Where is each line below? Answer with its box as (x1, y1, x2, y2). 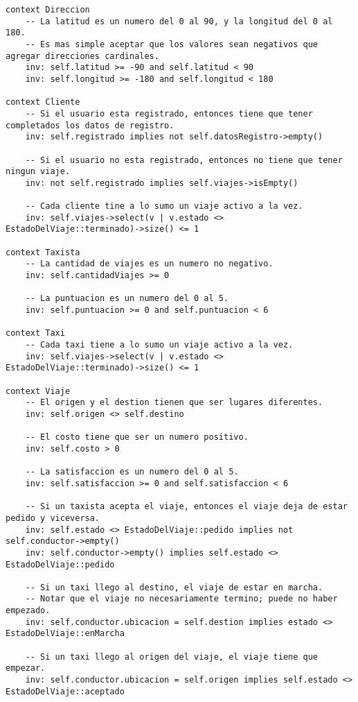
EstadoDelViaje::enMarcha (6, 628, 125, 639)
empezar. (6, 663, 46, 674)
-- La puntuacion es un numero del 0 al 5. (25, 293, 229, 304)
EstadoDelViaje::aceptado (6, 686, 125, 696)
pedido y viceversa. (6, 513, 100, 523)
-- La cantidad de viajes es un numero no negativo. (25, 259, 274, 269)
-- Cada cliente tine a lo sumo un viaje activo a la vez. (25, 201, 303, 212)
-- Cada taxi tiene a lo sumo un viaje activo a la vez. (25, 340, 294, 350)
